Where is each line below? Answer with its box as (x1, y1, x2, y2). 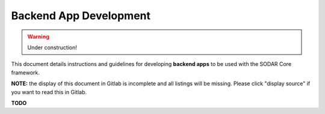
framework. (11, 69, 40, 76)
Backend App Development (11, 9, 150, 22)
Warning (27, 33, 49, 40)
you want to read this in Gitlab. (11, 88, 87, 95)
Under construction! (27, 44, 78, 51)
